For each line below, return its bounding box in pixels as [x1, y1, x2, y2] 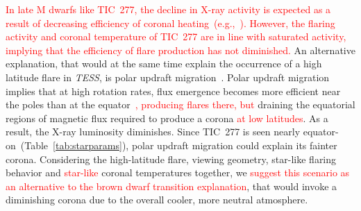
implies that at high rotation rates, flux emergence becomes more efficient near [6, 83, 341, 98]
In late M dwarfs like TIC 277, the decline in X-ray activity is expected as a [6, 2, 331, 16]
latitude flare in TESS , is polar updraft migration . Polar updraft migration [6, 69, 330, 84]
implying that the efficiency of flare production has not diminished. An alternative [6, 42, 355, 57]
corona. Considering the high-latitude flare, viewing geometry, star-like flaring [6, 151, 337, 166]
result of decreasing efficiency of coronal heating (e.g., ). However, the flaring [6, 15, 335, 30]
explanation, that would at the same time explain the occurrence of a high [6, 56, 322, 71]
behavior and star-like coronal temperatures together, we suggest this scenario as [6, 165, 350, 180]
